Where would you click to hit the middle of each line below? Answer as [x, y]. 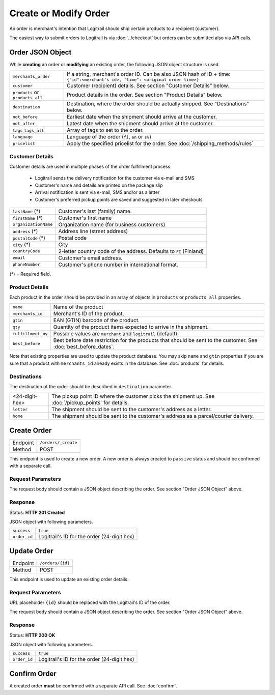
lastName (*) [26, 211]
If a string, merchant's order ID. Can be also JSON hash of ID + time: [148, 74]
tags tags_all [28, 131]
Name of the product [78, 307]
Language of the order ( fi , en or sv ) [109, 137]
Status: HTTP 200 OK [32, 635]
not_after [24, 123]
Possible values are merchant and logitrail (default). [116, 334]
